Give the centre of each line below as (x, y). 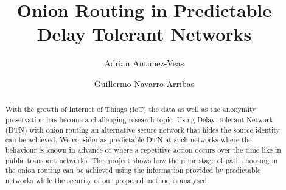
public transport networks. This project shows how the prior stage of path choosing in (141, 160)
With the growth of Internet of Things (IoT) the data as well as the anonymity (131, 109)
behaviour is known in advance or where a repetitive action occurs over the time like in (143, 150)
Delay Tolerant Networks (144, 34)
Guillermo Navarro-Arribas (144, 83)
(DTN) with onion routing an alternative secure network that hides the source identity (142, 129)
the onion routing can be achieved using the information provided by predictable (133, 170)
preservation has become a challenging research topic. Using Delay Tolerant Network (139, 119)
